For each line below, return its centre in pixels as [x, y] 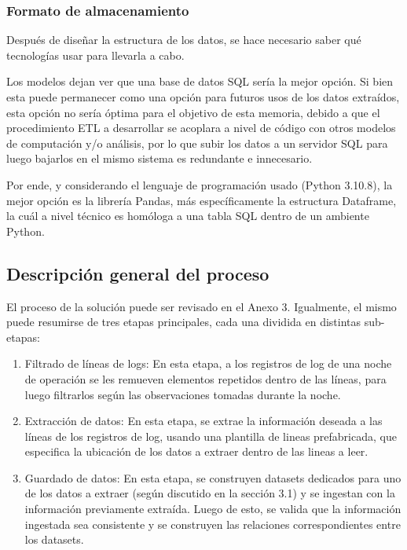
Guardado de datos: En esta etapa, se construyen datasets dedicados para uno [213, 477]
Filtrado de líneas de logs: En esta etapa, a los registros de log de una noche [208, 363]
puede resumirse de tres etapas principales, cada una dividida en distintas [184, 322]
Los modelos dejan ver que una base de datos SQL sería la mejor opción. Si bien [200, 81]
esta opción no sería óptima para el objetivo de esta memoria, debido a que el [193, 112]
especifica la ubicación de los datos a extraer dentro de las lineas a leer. [196, 451]
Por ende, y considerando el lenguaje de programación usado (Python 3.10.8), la [200, 184]
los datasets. [54, 539]
